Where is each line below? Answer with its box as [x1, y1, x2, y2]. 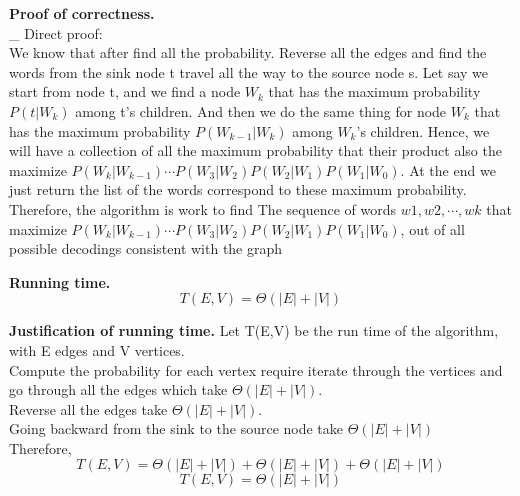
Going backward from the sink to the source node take [9, 418, 344, 439]
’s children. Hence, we [356, 120, 490, 141]
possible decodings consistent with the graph [9, 238, 283, 259]
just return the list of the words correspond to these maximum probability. [9, 179, 467, 200]
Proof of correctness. [9, 3, 155, 23]
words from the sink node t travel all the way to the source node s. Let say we [9, 61, 488, 82]
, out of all [400, 218, 465, 239]
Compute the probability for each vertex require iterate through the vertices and [9, 359, 503, 380]
